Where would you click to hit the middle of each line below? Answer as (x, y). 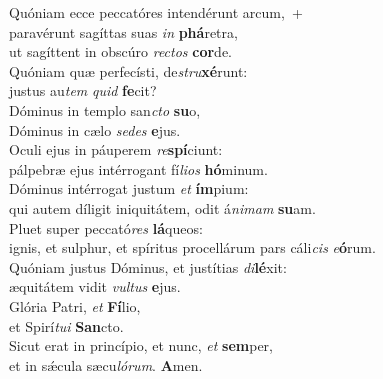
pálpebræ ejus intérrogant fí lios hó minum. (138, 168)
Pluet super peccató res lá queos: (106, 227)
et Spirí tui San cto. (66, 325)
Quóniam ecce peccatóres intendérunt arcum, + (156, 12)
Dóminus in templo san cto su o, (105, 109)
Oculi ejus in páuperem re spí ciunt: (116, 149)
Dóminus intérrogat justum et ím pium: (129, 188)
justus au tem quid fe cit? (83, 90)
